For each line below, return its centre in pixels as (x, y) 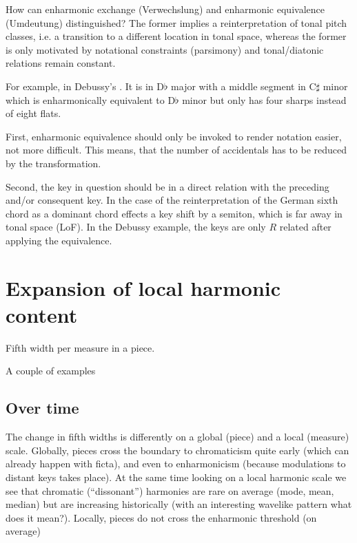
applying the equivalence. (59, 240)
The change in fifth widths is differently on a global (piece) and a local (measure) (177, 437)
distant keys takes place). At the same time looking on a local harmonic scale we (176, 477)
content (42, 314)
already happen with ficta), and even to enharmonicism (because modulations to (176, 464)
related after (305, 227)
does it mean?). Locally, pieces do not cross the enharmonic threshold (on (161, 517)
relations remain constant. (61, 63)
